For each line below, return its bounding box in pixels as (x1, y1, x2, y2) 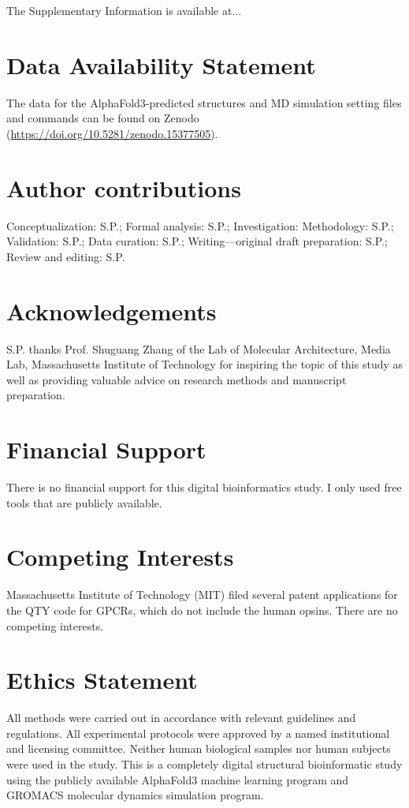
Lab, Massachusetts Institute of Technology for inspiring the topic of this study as (6, 356, 403, 372)
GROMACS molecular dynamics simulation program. (6, 787, 264, 803)
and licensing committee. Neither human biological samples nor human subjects (6, 740, 391, 757)
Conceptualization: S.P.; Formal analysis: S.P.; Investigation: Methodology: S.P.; (6, 217, 394, 234)
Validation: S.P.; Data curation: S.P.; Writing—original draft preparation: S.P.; (6, 233, 388, 249)
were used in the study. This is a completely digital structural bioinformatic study (6, 756, 403, 772)
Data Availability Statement (6, 48, 316, 80)
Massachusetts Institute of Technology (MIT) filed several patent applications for (6, 586, 398, 603)
